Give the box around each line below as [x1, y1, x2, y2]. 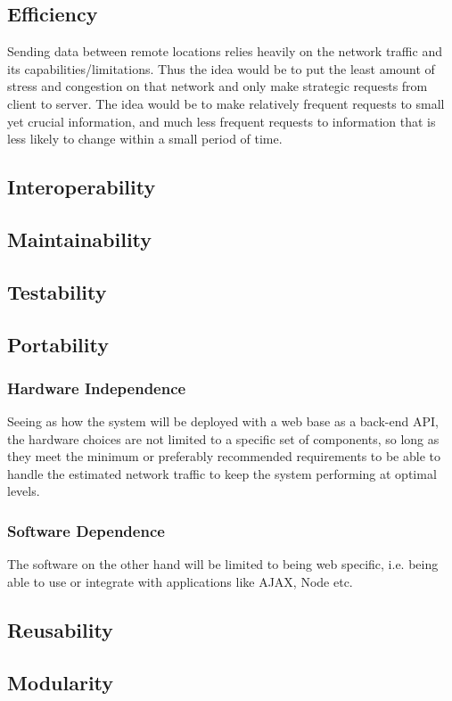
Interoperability [7, 173, 156, 201]
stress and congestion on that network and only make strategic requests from [7, 77, 428, 95]
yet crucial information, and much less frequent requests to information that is [7, 111, 436, 130]
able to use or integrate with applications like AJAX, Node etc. [7, 572, 353, 590]
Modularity [7, 668, 114, 696]
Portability [7, 330, 109, 358]
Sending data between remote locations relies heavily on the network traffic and [7, 42, 442, 61]
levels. [7, 482, 40, 500]
